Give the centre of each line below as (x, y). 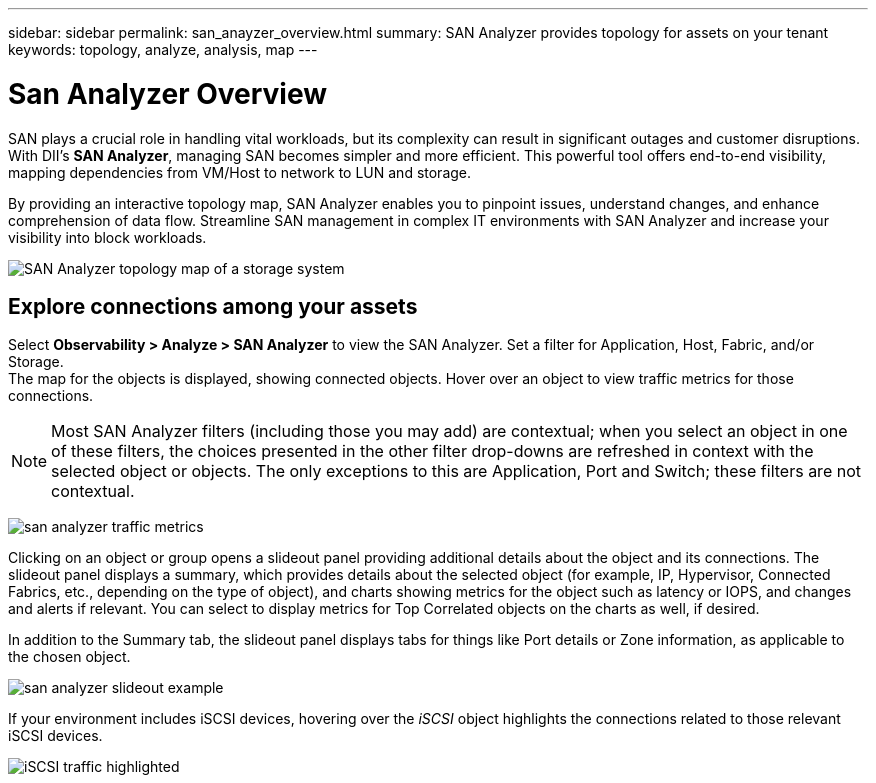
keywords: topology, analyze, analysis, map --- (163, 49)
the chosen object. (69, 657)
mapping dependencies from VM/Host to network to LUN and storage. (240, 172)
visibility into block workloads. (107, 237)
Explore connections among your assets (213, 306)
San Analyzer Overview (168, 93)
